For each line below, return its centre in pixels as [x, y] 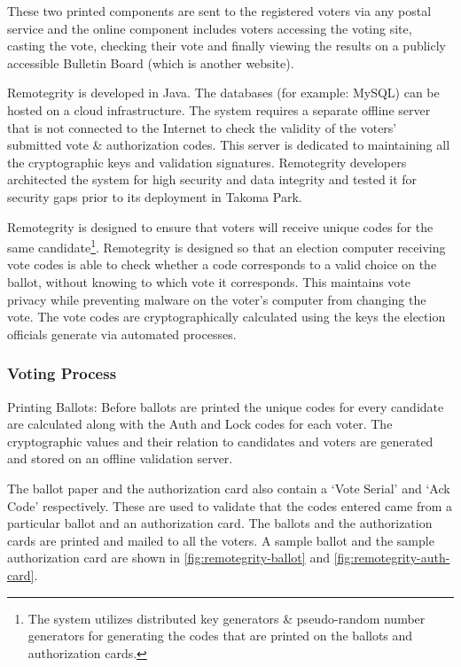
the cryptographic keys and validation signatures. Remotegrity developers [207, 162]
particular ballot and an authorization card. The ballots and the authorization [220, 523]
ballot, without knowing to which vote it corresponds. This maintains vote [209, 281]
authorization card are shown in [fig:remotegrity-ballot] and [168, 558]
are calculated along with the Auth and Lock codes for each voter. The [200, 424]
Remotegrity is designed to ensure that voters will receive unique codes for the [220, 226]
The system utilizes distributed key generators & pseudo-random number [227, 618]
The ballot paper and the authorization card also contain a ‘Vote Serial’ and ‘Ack [229, 488]
